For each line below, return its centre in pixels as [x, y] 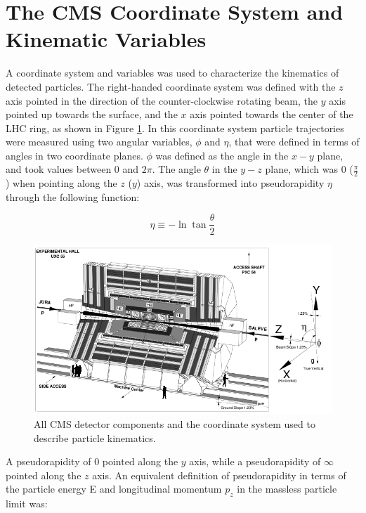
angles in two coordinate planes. [74, 155]
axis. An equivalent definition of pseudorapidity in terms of [219, 475]
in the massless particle [287, 489]
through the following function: [73, 196]
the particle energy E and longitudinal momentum [114, 489]
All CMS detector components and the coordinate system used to [175, 424]
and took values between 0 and [72, 169]
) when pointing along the [61, 183]
